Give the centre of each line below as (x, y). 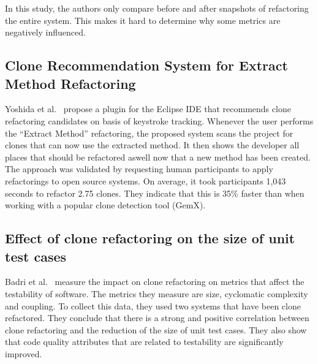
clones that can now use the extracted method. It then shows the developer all (152, 145)
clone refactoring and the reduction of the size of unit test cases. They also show (156, 329)
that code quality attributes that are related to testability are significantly (144, 342)
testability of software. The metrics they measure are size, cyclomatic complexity (157, 293)
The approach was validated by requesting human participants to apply (139, 169)
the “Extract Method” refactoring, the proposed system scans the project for (149, 133)
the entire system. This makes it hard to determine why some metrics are (143, 20)
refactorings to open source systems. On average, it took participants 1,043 (146, 180)
